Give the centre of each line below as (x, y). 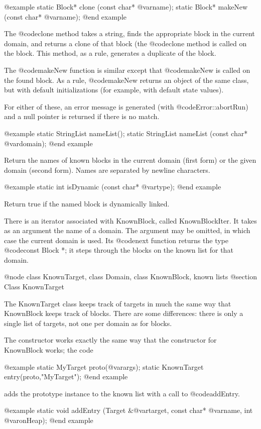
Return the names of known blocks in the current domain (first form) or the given (130, 160)
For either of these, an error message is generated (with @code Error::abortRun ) (126, 106)
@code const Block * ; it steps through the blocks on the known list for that (119, 250)
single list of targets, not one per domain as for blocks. (88, 323)
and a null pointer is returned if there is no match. (82, 116)
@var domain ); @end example (48, 143)
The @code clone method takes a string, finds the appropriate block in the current (129, 33)
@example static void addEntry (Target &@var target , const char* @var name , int (128, 410)
